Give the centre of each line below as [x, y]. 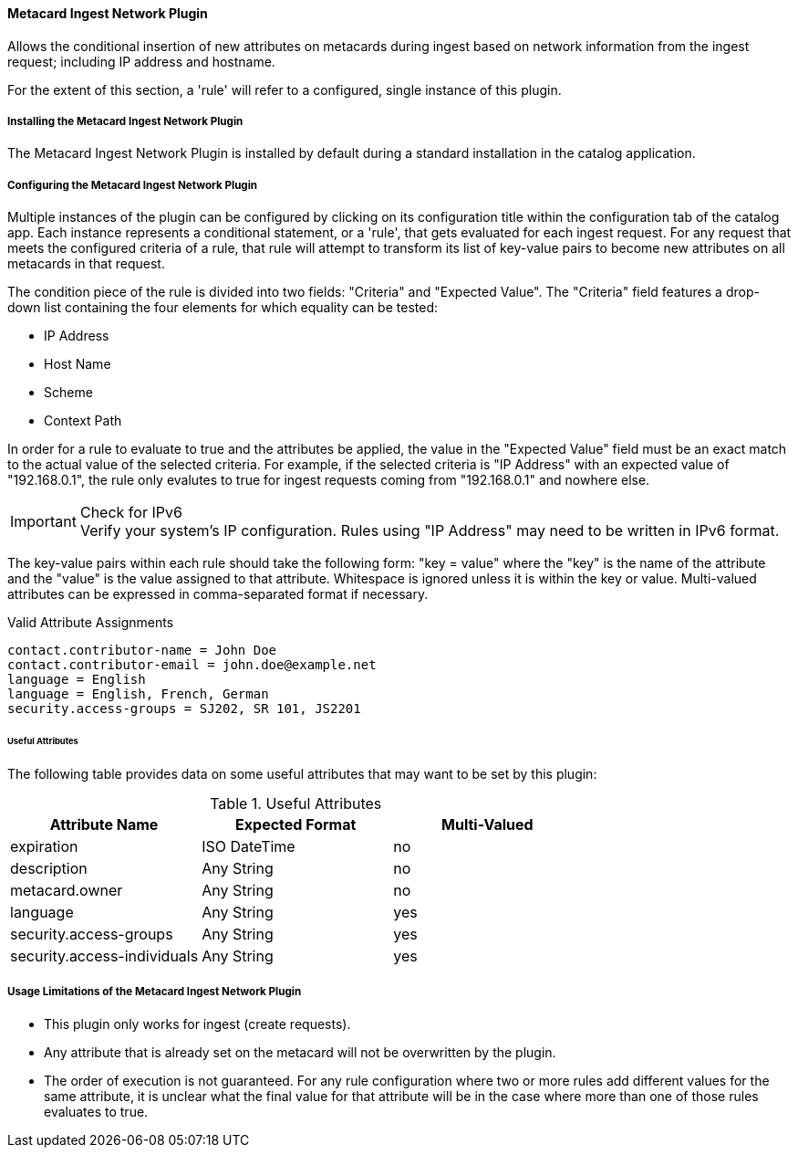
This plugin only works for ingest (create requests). [197, 1024]
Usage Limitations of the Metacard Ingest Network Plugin [155, 992]
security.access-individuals [104, 955]
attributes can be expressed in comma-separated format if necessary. [218, 594]
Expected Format [296, 824]
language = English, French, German [138, 694]
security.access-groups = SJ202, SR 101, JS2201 [184, 709]
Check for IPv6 [131, 513]
